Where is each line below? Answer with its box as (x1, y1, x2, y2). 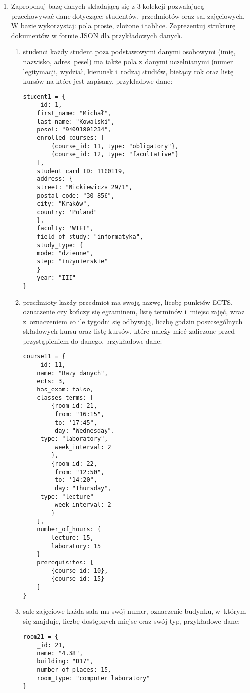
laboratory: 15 (51, 542, 101, 550)
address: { (37, 175, 72, 183)
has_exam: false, (37, 386, 94, 393)
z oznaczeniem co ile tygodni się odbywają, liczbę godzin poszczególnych (23, 316, 243, 326)
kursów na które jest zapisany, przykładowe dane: (23, 76, 173, 86)
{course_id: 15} (51, 575, 105, 583)
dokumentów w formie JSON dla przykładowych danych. (11, 30, 183, 40)
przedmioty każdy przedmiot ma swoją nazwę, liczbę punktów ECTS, (23, 297, 233, 307)
